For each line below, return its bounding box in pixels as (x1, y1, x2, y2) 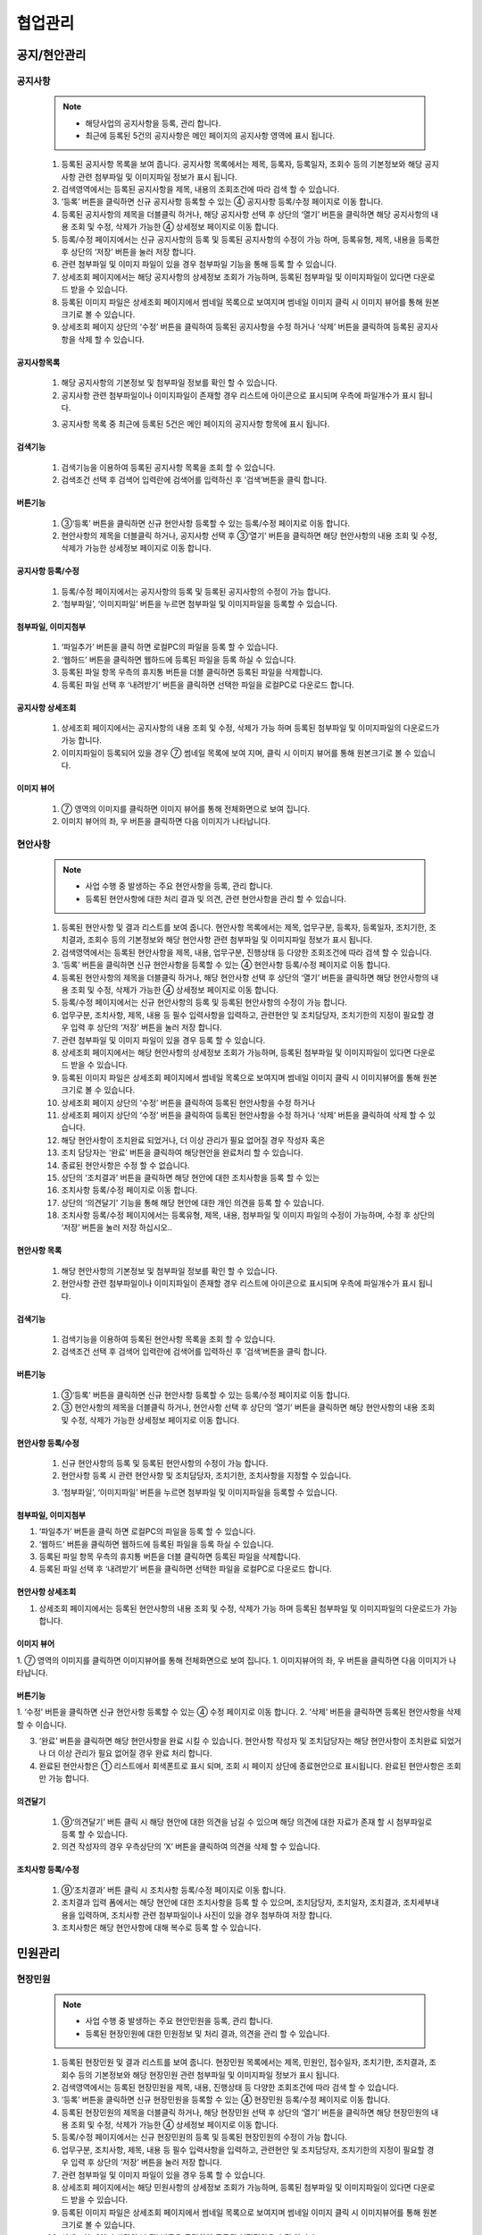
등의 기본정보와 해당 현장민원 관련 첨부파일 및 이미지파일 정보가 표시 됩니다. (77, 2070, 340, 2080)
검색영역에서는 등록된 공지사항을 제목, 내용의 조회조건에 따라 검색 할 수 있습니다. (61, 184, 340, 195)
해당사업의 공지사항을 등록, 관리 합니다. (85, 117, 221, 129)
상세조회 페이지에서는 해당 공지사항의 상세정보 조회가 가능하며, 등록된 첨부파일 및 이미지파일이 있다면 (61, 271, 411, 282)
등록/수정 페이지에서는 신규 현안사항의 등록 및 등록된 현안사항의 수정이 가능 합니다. (61, 997, 348, 1008)
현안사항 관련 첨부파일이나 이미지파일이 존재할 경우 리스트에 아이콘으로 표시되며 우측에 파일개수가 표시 (61, 1278, 417, 1289)
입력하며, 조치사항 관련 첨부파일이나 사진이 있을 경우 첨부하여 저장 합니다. (77, 1910, 333, 1920)
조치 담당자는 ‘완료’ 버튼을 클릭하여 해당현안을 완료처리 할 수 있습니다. (61, 1147, 303, 1158)
